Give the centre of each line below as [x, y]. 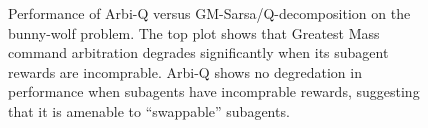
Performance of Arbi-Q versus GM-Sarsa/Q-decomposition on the [209, 13]
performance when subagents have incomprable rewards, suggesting [214, 91]
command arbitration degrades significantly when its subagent [198, 52]
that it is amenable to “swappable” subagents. [149, 110]
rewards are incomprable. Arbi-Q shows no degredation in [185, 71]
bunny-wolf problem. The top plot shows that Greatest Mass [194, 32]
